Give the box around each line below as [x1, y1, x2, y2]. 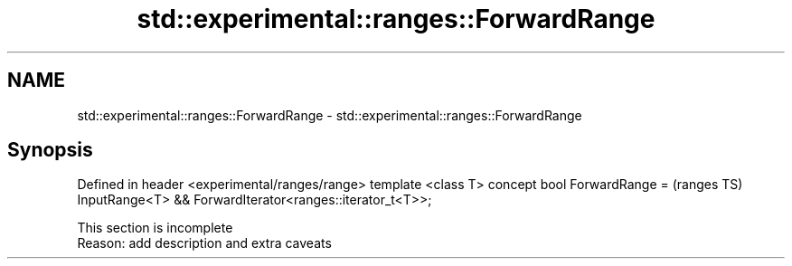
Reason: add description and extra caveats [77, 235, 332, 252]
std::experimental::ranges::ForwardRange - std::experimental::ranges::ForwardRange [77, 107, 582, 123]
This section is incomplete [77, 220, 233, 236]
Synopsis [7, 138, 93, 162]
